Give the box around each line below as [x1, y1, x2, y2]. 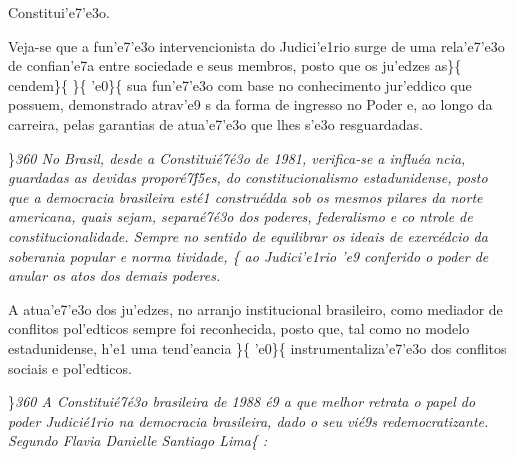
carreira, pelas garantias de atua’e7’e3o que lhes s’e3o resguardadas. [8, 113, 423, 134]
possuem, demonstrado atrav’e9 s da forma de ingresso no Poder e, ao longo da [8, 94, 493, 115]
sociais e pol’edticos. [8, 357, 132, 378]
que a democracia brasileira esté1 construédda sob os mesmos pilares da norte [8, 186, 483, 207]
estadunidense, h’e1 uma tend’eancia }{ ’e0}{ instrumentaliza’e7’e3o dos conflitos [8, 337, 507, 358]
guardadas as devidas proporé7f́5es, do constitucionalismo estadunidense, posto [8, 167, 488, 188]
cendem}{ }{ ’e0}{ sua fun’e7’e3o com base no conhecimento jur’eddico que [8, 74, 472, 95]
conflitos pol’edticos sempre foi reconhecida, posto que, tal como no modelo [8, 318, 470, 339]
